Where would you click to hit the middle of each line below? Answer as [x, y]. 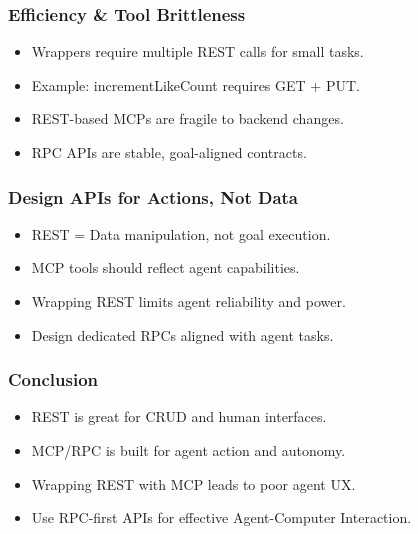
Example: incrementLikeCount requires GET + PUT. [195, 84]
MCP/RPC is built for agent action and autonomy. [188, 450]
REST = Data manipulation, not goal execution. [181, 233]
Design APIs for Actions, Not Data [153, 196]
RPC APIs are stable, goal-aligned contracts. [169, 152]
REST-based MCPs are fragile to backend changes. [187, 118]
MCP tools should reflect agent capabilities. [165, 267]
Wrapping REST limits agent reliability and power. [188, 301]
